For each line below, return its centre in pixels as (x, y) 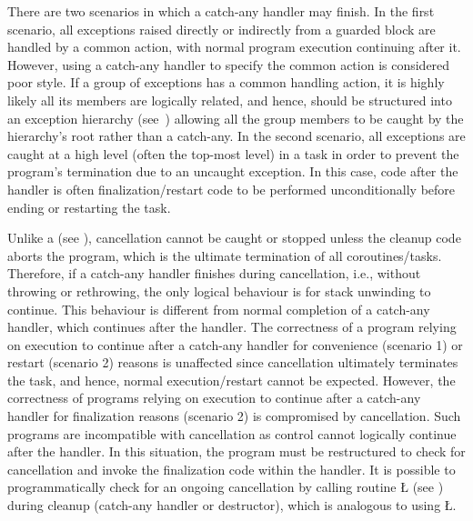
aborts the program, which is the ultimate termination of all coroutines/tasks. (225, 255)
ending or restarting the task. (89, 207)
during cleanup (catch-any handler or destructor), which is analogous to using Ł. (232, 505)
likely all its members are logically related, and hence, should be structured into (230, 100)
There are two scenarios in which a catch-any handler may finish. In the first (221, 11)
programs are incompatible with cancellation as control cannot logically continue (232, 433)
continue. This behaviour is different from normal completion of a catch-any (219, 309)
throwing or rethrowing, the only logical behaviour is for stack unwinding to (219, 291)
